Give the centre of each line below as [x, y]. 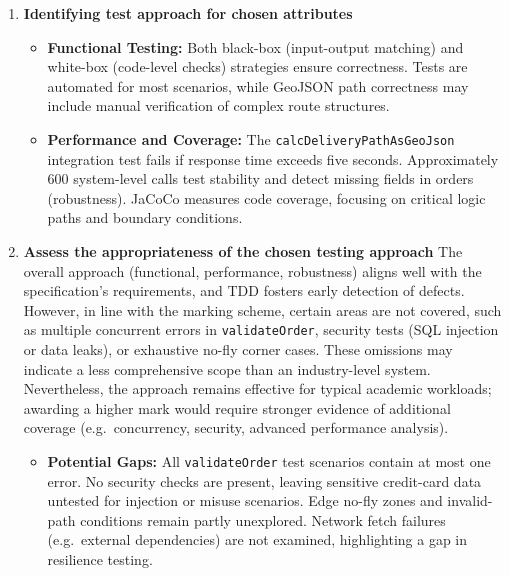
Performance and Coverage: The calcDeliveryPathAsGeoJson [251, 138]
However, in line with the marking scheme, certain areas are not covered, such [262, 309]
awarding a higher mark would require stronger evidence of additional [237, 407]
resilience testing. [100, 559]
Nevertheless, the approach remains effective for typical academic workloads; [257, 388]
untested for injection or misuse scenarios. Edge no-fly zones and [245, 500]
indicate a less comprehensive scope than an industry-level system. [227, 368]
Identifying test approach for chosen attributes [188, 13]
